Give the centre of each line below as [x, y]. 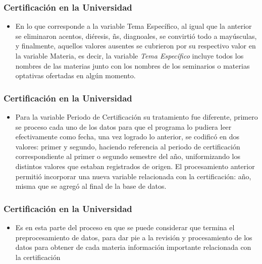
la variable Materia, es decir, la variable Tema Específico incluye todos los [129, 56]
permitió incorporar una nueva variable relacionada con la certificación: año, [133, 176]
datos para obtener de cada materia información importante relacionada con [133, 247]
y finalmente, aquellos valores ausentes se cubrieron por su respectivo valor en [136, 46]
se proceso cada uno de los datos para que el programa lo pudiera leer [123, 126]
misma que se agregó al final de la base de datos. [91, 186]
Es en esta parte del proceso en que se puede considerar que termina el [125, 227]
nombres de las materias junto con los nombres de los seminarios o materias [133, 65]
